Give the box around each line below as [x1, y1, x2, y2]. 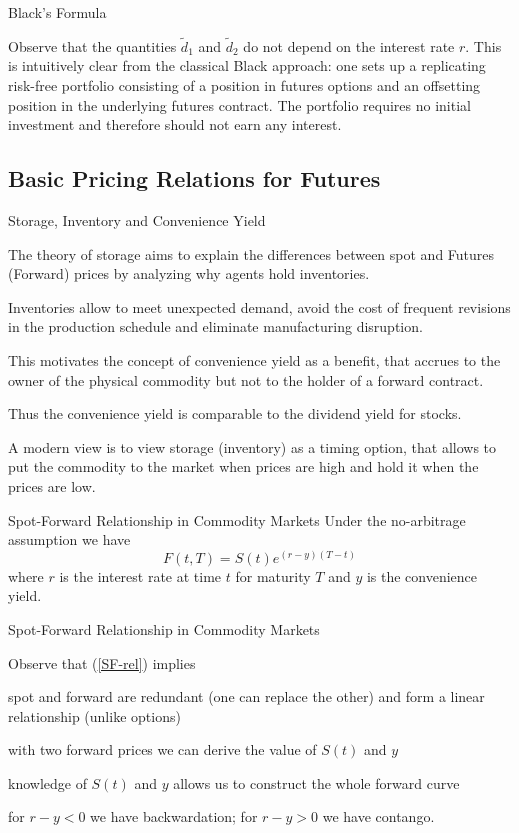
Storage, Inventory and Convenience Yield [8, 209, 266, 230]
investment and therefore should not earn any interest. [8, 114, 342, 135]
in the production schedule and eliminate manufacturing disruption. [8, 316, 423, 337]
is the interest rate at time [59, 565, 222, 586]
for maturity [235, 565, 311, 586]
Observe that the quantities [8, 35, 177, 56]
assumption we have [8, 529, 131, 550]
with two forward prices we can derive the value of [8, 739, 317, 760]
